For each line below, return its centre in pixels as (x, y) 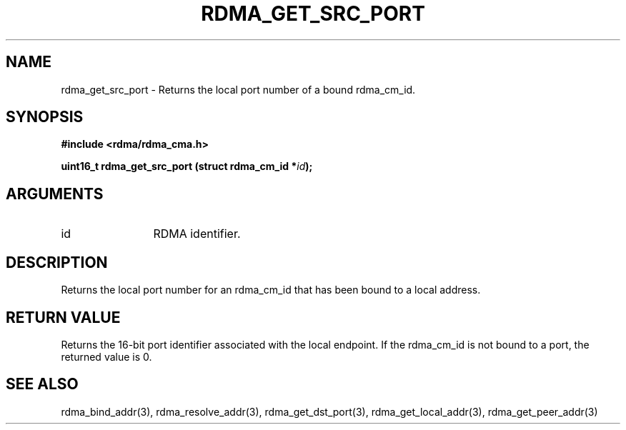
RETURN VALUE (63, 317)
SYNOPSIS (45, 117)
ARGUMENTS (55, 194)
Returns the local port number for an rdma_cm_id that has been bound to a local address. (271, 290)
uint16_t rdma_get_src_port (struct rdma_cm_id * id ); (187, 166)
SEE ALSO (42, 384)
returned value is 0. (106, 356)
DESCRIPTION (57, 262)
